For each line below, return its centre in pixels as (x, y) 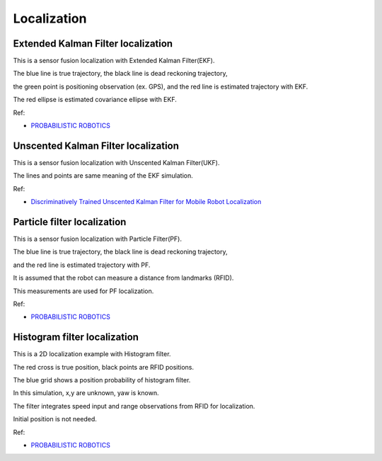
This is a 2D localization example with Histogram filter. (92, 354)
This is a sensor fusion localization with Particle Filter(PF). (97, 239)
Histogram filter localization (76, 337)
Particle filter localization (70, 222)
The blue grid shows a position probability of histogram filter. (102, 380)
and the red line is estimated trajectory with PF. (82, 265)
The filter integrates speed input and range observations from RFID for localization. (134, 406)
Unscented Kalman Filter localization (96, 146)
